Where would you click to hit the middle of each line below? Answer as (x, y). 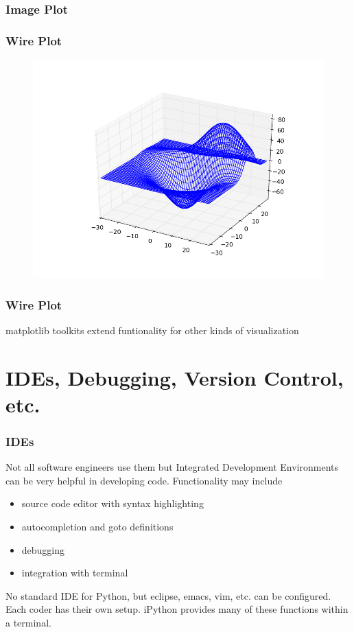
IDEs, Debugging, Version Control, (175, 377)
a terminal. (28, 622)
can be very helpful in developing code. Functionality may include (144, 480)
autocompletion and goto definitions (97, 527)
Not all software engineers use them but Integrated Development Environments (172, 467)
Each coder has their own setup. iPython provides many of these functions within (177, 609)
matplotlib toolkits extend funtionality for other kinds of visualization (152, 330)
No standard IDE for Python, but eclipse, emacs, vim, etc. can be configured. (168, 595)
